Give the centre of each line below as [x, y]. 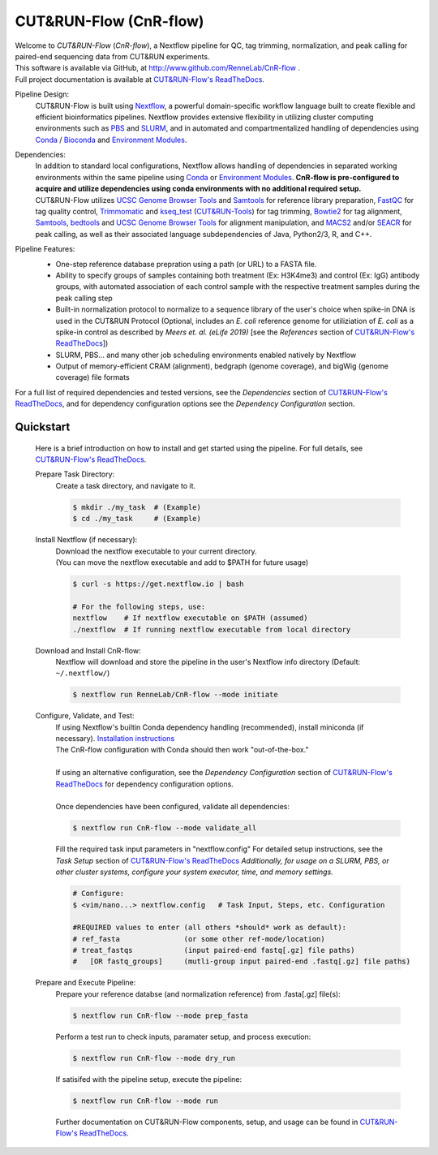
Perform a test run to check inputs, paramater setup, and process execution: [183, 1036]
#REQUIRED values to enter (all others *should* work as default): [210, 928]
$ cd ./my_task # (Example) [137, 519]
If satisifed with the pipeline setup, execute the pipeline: [149, 1079]
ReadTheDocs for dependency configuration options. [145, 784]
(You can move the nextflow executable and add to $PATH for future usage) [182, 562]
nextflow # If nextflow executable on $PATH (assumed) [190, 618]
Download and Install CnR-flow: [88, 650]
